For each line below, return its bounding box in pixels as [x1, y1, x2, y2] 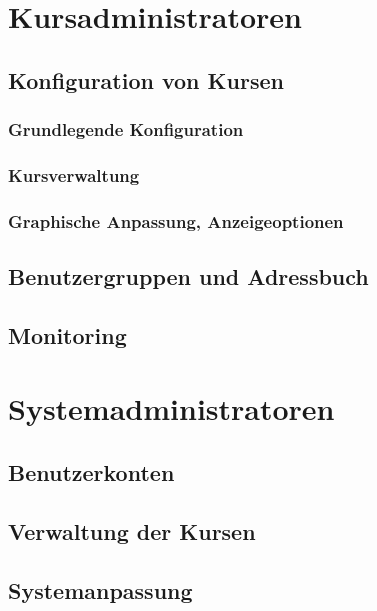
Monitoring [8, 319, 127, 350]
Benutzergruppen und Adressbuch [8, 261, 369, 292]
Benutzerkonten [8, 457, 175, 488]
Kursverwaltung [8, 162, 140, 187]
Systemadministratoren [8, 388, 335, 429]
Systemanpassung [8, 574, 193, 605]
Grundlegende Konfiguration [8, 117, 244, 142]
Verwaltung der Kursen [8, 515, 256, 546]
